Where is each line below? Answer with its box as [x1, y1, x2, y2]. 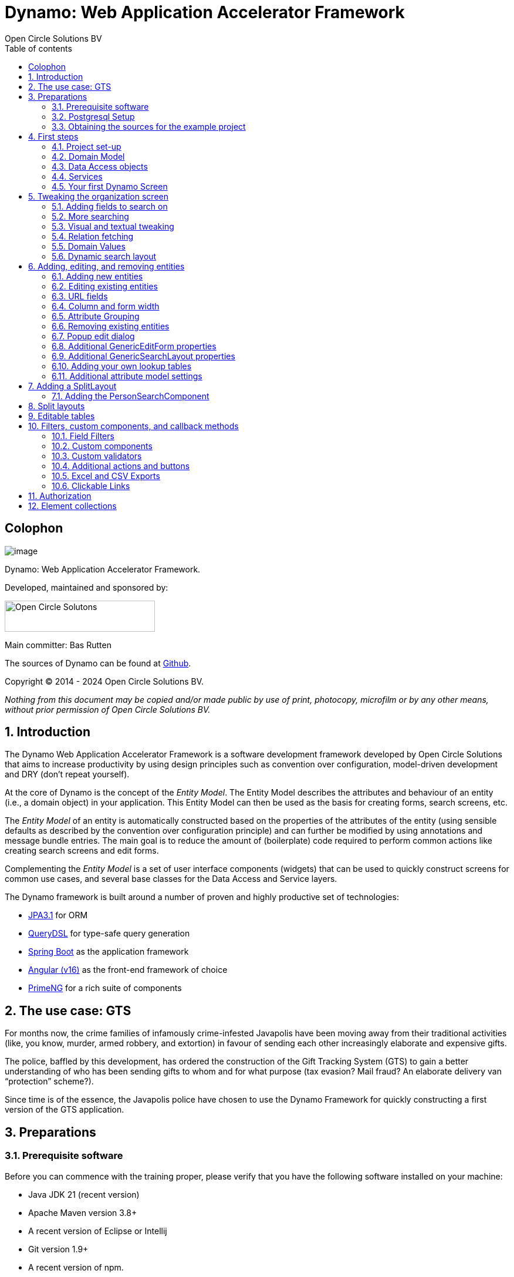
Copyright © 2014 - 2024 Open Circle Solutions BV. [5, 676, 204, 686]
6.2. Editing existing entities [52, 281, 158, 291]
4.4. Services [52, 171, 103, 181]
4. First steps [28, 131, 79, 141]
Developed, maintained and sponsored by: [5, 582, 168, 592]
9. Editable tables [28, 410, 95, 421]
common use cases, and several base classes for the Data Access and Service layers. [5, 874, 337, 884]
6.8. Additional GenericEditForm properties [52, 341, 217, 351]
